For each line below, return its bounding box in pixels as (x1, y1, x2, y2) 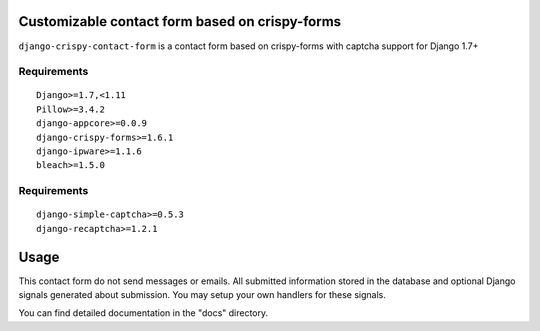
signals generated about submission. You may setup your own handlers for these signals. (18, 289, 387, 301)
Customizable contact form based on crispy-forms (18, 13, 342, 30)
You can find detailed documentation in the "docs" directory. (18, 307, 269, 319)
